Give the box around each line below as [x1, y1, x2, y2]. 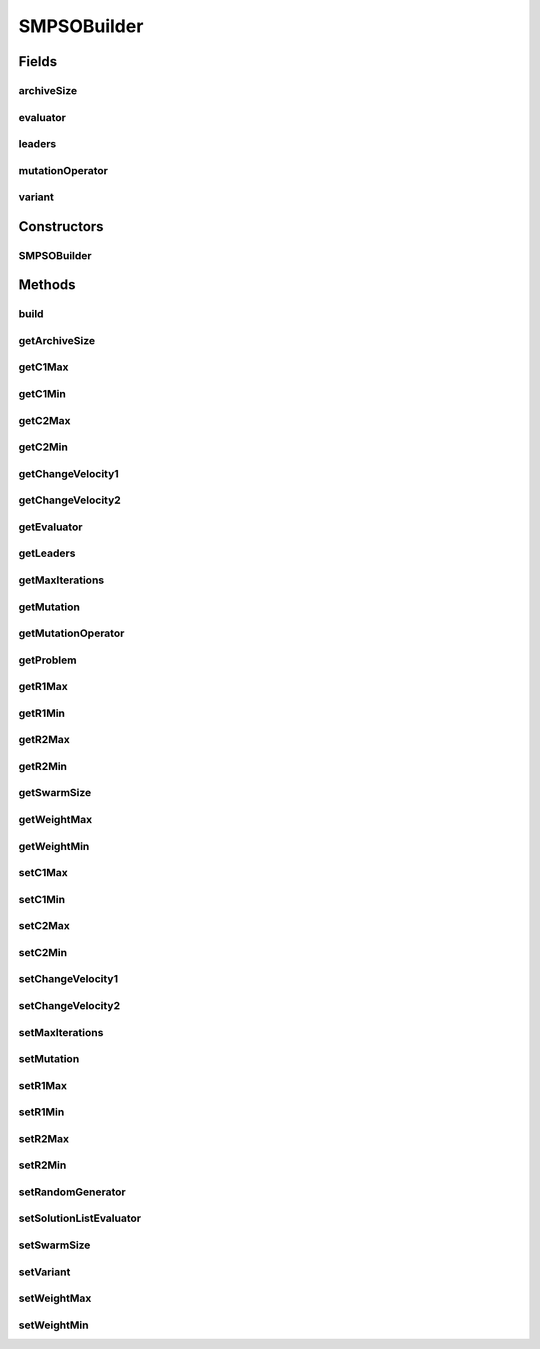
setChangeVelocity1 [18, 972, 119, 986]
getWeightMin [18, 839, 90, 853]
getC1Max [18, 360, 69, 374]
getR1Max [18, 680, 69, 694]
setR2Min [18, 1158, 67, 1172]
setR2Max [18, 1131, 70, 1145]
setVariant [18, 1265, 71, 1279]
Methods [18, 276, 76, 294]
